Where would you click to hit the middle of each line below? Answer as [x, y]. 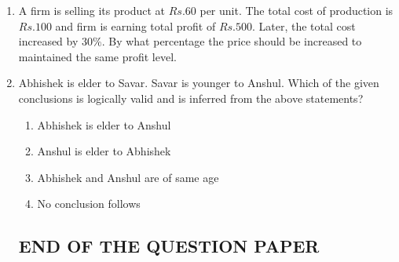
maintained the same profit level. [97, 56]
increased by [48, 41]
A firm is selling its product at [92, 10]
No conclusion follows [89, 204]
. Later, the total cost [304, 25]
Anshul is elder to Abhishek [104, 151]
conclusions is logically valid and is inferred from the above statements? [191, 98]
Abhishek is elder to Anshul [104, 124]
